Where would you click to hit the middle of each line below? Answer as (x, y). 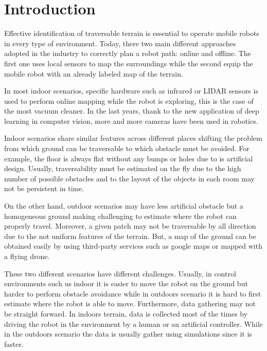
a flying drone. (27, 256)
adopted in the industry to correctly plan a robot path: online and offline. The (128, 53)
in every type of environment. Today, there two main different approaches (120, 43)
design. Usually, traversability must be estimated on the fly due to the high (123, 168)
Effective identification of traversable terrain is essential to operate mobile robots (132, 33)
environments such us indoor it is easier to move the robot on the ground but (126, 283)
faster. (14, 344)
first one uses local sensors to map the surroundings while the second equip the (129, 63)
